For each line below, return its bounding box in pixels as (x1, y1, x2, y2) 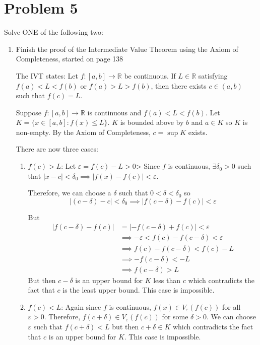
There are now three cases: (16, 144, 98, 154)
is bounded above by (120, 117, 184, 127)
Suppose (16, 107, 42, 117)
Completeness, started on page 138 (16, 53, 123, 64)
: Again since (61, 301, 101, 312)
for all (222, 301, 241, 312)
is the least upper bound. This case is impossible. (62, 285, 215, 295)
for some (162, 311, 188, 322)
